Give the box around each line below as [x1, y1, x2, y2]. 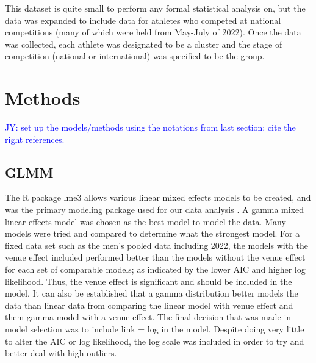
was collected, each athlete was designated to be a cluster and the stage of [5, 37, 282, 50]
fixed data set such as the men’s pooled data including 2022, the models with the [5, 239, 308, 251]
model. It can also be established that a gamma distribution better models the [5, 287, 298, 300]
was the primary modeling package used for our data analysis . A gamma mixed [5, 203, 304, 216]
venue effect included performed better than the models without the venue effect [5, 251, 306, 264]
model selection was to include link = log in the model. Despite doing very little [5, 323, 304, 336]
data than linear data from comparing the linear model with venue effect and [5, 298, 293, 311]
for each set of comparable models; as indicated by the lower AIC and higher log [5, 263, 306, 276]
